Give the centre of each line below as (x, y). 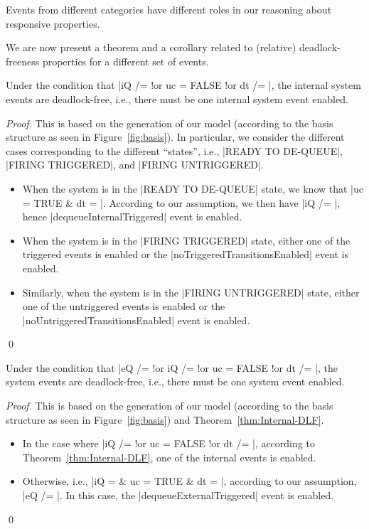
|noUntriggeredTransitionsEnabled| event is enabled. (136, 320)
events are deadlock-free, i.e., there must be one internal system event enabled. (177, 98)
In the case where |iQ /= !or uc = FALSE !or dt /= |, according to (169, 443)
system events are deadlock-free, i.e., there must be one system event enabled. (175, 381)
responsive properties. (53, 23)
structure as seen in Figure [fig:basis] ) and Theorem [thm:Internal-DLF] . (165, 419)
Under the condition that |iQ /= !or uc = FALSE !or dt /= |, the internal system (183, 85)
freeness (23, 61)
